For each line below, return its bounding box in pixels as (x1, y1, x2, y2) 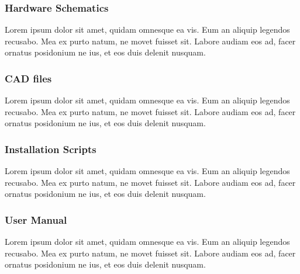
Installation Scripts (5, 141, 96, 156)
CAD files (5, 71, 52, 85)
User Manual (5, 212, 67, 227)
